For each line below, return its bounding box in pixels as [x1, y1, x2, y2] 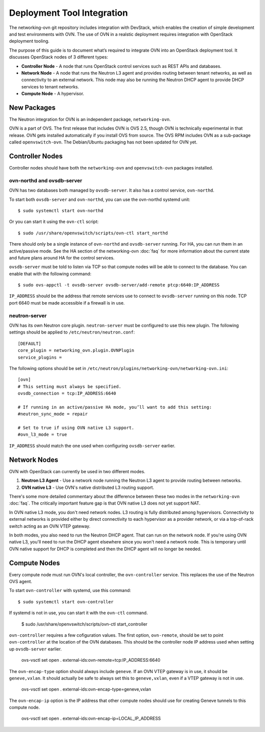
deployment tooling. [9, 38, 50, 44]
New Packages [9, 103, 56, 112]
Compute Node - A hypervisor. [21, 91, 84, 97]
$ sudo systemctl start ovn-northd [18, 208, 104, 213]
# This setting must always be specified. [18, 384, 122, 389]
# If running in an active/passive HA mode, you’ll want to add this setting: [18, 404, 212, 410]
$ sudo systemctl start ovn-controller [18, 599, 114, 604]
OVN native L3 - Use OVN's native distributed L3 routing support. [21, 484, 155, 490]
